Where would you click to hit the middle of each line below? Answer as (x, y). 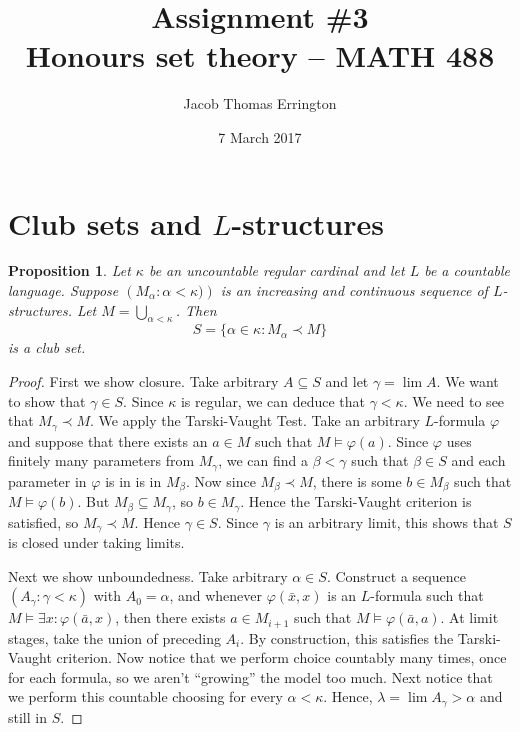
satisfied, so (43, 521)
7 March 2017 (260, 136)
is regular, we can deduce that (273, 400)
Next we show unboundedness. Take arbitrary (148, 575)
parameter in (47, 480)
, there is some (357, 480)
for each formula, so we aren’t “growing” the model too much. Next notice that (250, 676)
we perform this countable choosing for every (145, 696)
